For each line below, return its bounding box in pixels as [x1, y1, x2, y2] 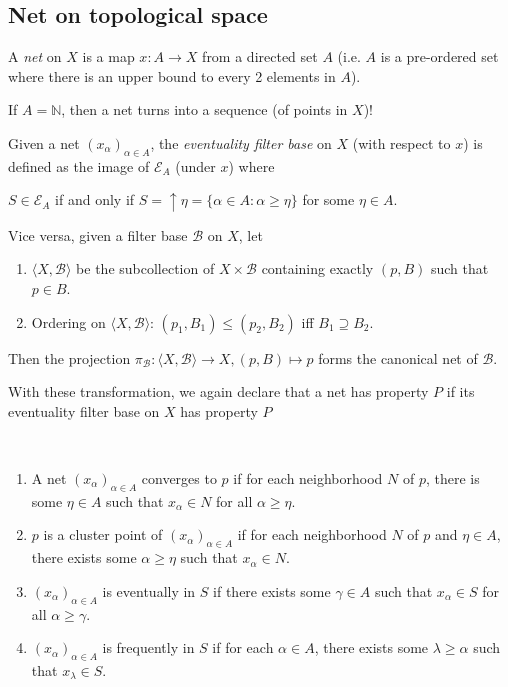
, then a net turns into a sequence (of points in [61, 99, 348, 120]
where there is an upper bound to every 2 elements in [8, 65, 336, 86]
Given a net [8, 132, 80, 153]
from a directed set [202, 46, 318, 67]
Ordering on [31, 311, 106, 332]
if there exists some [213, 580, 331, 601]
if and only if [55, 189, 135, 210]
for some [302, 189, 355, 210]
